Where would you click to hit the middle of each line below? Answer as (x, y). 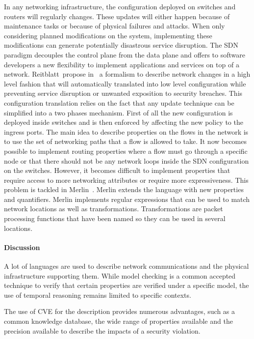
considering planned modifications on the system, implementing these (108, 35)
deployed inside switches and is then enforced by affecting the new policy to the (124, 122)
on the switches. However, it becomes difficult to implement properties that (117, 170)
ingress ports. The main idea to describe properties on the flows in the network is (126, 131)
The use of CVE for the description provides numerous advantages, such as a (120, 311)
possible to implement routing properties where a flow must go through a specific (126, 151)
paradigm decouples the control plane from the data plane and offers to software (125, 54)
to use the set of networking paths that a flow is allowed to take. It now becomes (126, 141)
